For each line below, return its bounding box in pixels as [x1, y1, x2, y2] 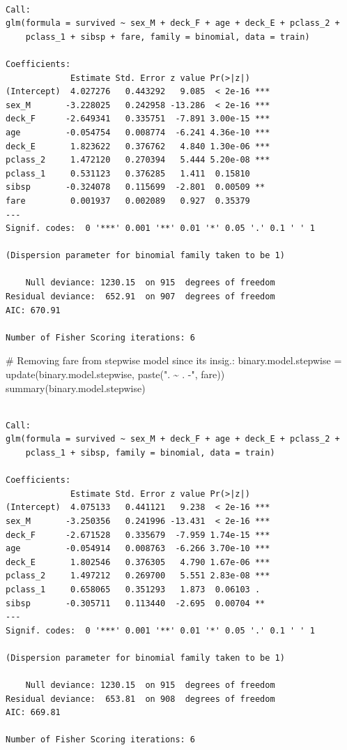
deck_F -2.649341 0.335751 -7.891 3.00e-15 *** [6, 114, 270, 124]
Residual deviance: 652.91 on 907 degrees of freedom [6, 292, 275, 302]
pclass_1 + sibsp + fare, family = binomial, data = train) [25, 31, 310, 42]
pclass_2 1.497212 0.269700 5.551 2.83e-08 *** [6, 571, 270, 581]
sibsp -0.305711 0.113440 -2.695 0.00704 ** [6, 598, 265, 608]
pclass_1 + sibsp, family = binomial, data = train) [25, 448, 275, 458]
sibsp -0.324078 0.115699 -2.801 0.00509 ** [6, 182, 265, 193]
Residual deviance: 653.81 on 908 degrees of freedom [6, 693, 275, 704]
